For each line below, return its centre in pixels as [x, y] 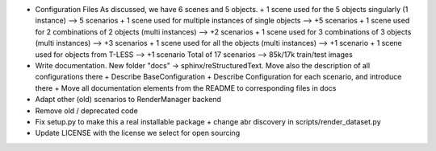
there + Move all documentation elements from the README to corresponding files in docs [186, 88]
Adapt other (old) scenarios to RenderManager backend [128, 100]
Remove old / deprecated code [87, 110]
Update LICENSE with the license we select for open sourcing [138, 133]
